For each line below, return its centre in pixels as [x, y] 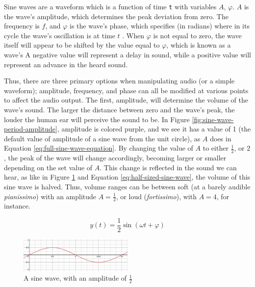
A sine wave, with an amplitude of [75, 278]
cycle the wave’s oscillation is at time [60, 35]
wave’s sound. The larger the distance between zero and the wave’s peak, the [119, 109]
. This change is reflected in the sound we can [168, 167]
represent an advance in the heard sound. [66, 64]
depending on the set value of [48, 167]
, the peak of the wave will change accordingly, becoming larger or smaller [115, 158]
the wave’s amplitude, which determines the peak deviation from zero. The [116, 16]
